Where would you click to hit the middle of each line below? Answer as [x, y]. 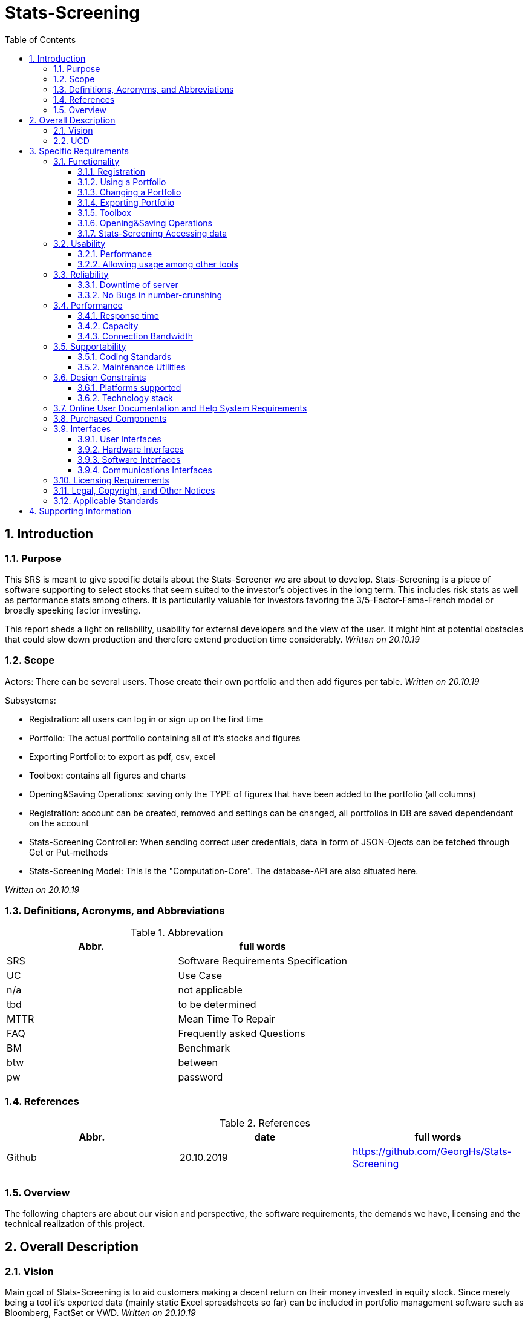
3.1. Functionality [86, 161]
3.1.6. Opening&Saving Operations [145, 223]
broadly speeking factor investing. [73, 610]
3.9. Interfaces [82, 428]
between [198, 1063]
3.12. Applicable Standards [106, 500]
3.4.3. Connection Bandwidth [135, 336]
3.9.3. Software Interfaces [129, 459]
